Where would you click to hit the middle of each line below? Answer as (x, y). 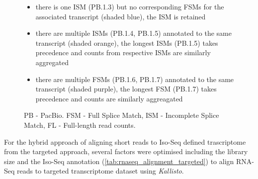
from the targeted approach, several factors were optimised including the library (126, 151)
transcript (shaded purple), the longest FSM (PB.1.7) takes (126, 89)
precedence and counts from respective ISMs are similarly (123, 52)
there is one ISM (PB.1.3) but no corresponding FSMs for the (130, 6)
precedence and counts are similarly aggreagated (109, 98)
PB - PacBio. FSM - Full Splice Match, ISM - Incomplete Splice (122, 115)
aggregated (52, 62)
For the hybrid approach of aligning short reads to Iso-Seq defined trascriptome (125, 141)
